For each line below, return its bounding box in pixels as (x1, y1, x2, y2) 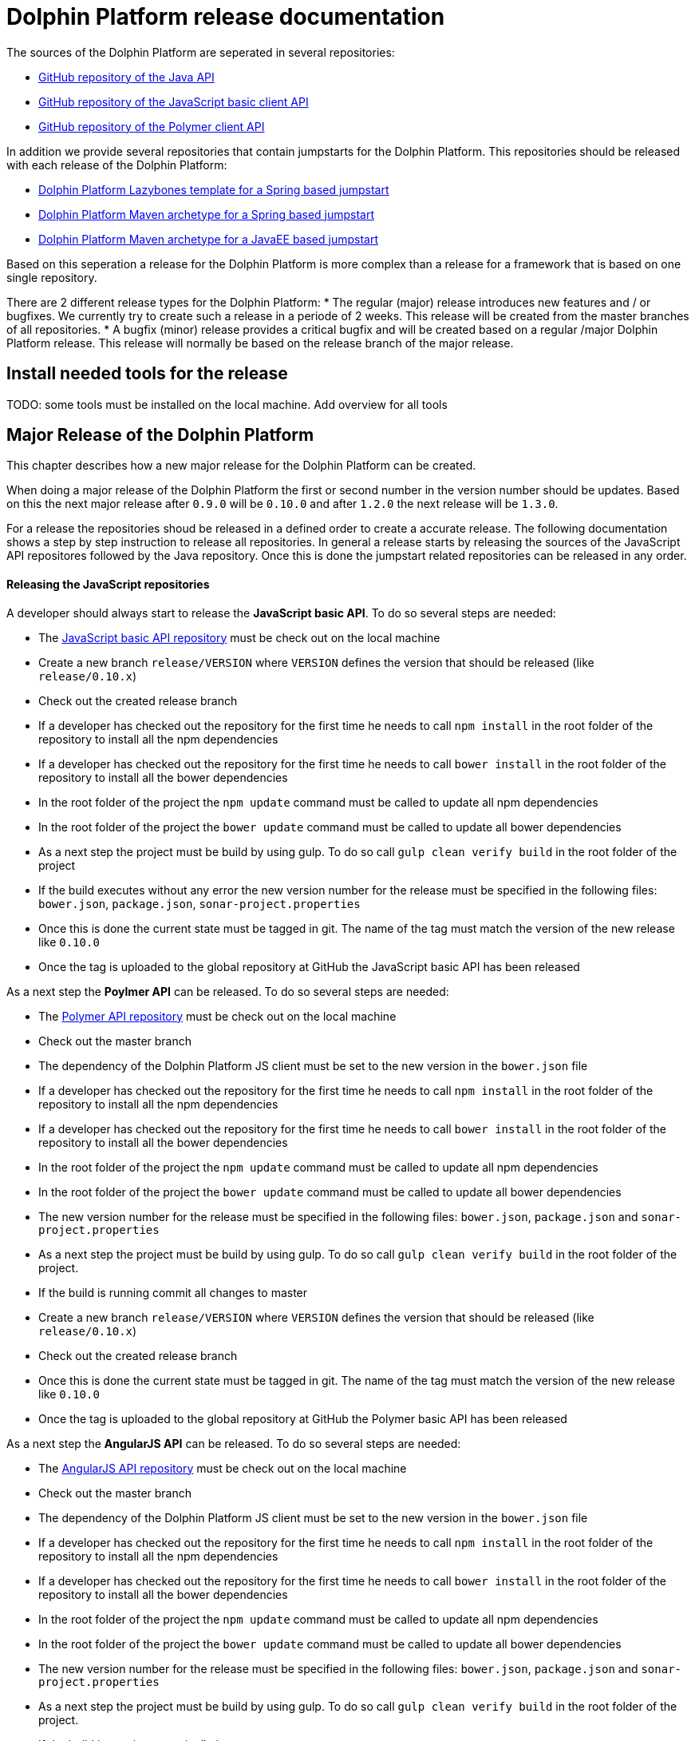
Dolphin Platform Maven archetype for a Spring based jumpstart (38, 207, 375, 221)
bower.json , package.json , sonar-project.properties (38, 896, 361, 910)
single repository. (6, 270, 97, 284)
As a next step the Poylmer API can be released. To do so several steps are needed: (6, 984, 449, 998)
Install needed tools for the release (6, 363, 288, 384)
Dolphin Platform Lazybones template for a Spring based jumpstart (38, 182, 389, 196)
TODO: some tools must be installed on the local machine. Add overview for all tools (6, 397, 448, 411)
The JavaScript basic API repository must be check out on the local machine (38, 630, 440, 644)
